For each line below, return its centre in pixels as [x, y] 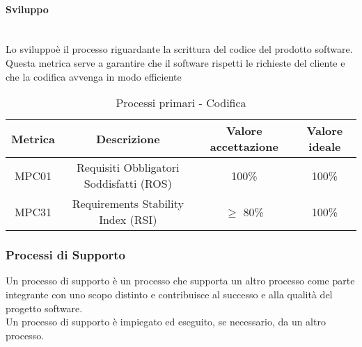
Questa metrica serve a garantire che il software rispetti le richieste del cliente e [175, 62]
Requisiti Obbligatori [128, 168]
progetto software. [44, 308]
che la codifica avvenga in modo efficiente [94, 76]
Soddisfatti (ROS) [128, 184]
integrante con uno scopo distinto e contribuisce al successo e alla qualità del [169, 294]
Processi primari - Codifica [181, 103]
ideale [325, 147]
